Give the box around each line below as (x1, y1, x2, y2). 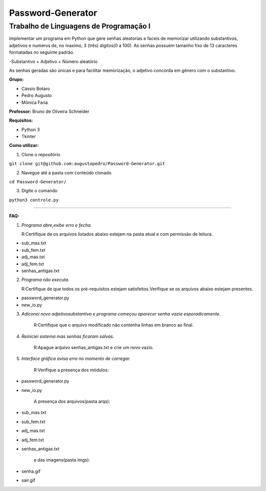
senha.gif (21, 468, 41, 474)
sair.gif (21, 477, 35, 483)
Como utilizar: (9, 142, 39, 148)
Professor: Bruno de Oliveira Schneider (9, 108, 90, 114)
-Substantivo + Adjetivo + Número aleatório (9, 58, 98, 64)
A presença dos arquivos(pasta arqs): (33, 398, 110, 404)
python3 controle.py (9, 197, 59, 203)
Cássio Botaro (21, 85, 50, 91)
